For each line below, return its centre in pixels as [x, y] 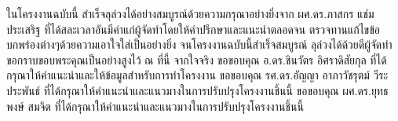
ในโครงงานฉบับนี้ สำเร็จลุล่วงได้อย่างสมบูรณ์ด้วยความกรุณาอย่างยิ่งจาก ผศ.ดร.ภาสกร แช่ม [190, 13]
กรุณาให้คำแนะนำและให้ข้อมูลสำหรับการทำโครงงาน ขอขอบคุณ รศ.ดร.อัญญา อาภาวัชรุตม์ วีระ [197, 75]
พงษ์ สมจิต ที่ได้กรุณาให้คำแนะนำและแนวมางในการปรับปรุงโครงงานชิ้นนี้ [155, 106]
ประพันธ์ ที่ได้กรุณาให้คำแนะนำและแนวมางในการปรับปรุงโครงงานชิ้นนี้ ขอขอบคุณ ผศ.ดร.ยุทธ [197, 90]
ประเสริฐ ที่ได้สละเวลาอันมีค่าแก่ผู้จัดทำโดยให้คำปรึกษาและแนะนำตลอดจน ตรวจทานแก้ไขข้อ [194, 29]
